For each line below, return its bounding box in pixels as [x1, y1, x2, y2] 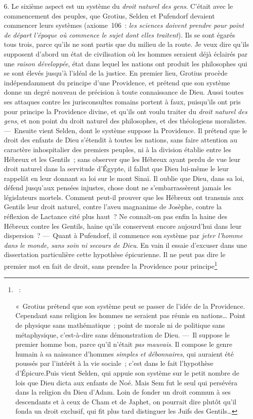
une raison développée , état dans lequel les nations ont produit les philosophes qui [4, 58, 248, 68]
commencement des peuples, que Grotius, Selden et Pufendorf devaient [4, 10, 215, 20]
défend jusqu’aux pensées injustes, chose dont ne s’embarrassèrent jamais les [4, 182, 232, 193]
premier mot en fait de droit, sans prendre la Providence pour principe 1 [4, 259, 217, 271]
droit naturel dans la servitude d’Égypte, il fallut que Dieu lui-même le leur [4, 163, 229, 174]
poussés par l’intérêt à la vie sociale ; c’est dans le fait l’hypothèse [15, 358, 214, 368]
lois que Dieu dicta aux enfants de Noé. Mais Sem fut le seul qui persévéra [15, 377, 237, 387]
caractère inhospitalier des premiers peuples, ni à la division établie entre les [4, 144, 231, 154]
